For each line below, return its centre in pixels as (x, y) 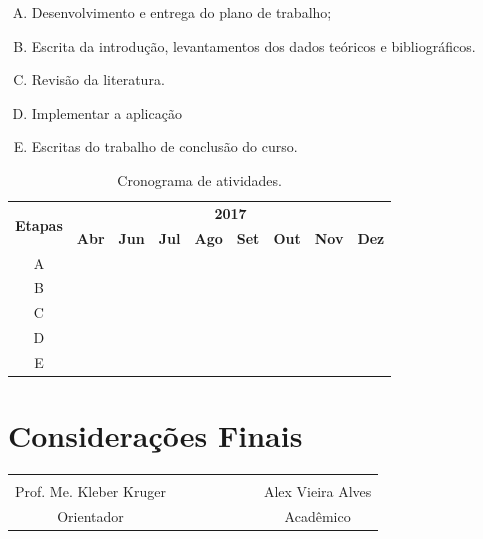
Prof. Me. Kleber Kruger (90, 491)
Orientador (90, 515)
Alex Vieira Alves (317, 491)
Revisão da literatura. (98, 79)
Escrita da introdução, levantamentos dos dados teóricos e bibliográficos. (253, 45)
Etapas (39, 225)
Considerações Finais (155, 435)
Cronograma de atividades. (199, 179)
